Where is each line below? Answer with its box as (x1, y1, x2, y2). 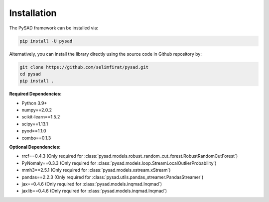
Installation (9, 7, 57, 18)
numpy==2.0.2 (21, 107, 52, 113)
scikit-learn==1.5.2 (21, 114, 60, 120)
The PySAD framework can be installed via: (9, 25, 99, 31)
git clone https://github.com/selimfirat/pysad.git (19, 64, 149, 70)
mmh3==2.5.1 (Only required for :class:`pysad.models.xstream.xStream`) (21, 167, 171, 173)
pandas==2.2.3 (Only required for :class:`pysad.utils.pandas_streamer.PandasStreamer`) (21, 174, 204, 180)
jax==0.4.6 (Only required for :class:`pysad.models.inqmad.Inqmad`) (21, 181, 162, 187)
